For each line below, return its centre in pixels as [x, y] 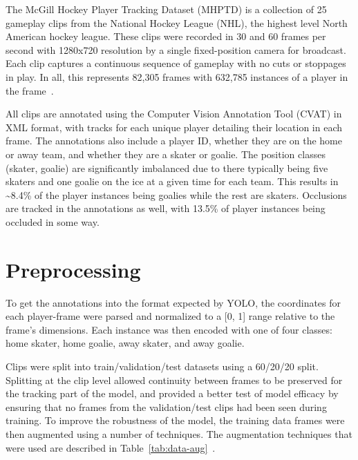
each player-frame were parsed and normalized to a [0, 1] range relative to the [170, 316]
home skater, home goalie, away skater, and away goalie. [125, 343]
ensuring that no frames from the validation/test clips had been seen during [166, 406]
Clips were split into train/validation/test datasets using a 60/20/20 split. [162, 366]
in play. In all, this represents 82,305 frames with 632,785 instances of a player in [177, 76]
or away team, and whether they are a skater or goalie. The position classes [166, 154]
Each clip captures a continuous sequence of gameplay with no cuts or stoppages [176, 63]
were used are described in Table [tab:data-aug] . [111, 447]
